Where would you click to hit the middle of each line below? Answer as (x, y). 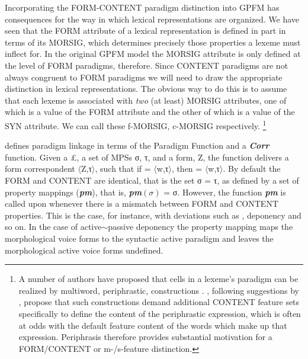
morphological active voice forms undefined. (84, 250)
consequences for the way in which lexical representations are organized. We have (152, 19)
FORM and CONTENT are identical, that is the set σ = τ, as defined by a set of (152, 180)
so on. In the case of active (53, 227)
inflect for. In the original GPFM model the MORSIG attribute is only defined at (153, 54)
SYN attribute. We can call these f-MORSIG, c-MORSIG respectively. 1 (136, 124)
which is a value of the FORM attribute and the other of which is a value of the (150, 112)
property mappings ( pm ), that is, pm (73, 192)
